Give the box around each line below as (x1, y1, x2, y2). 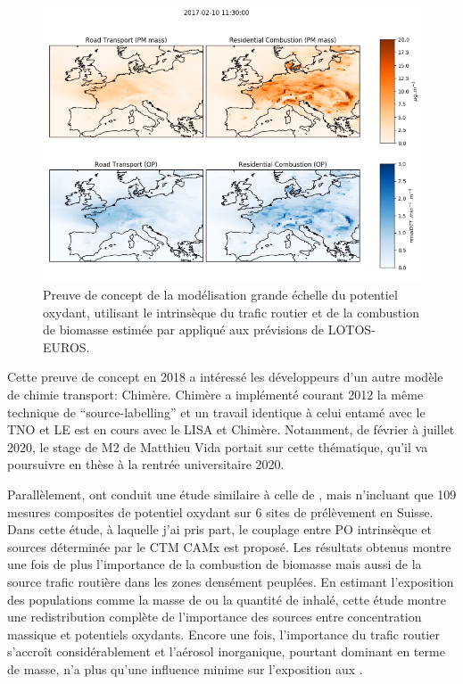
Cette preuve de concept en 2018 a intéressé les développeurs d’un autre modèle (7, 367, 443, 386)
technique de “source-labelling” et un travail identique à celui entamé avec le (7, 402, 426, 421)
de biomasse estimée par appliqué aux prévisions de (43, 320, 325, 339)
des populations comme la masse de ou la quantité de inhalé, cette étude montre (7, 589, 446, 608)
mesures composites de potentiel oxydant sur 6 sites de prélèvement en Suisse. (7, 502, 434, 521)
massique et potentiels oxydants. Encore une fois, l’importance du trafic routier (7, 624, 440, 643)
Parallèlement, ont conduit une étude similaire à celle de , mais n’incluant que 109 (7, 484, 457, 503)
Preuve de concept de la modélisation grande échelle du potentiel (43, 285, 398, 304)
